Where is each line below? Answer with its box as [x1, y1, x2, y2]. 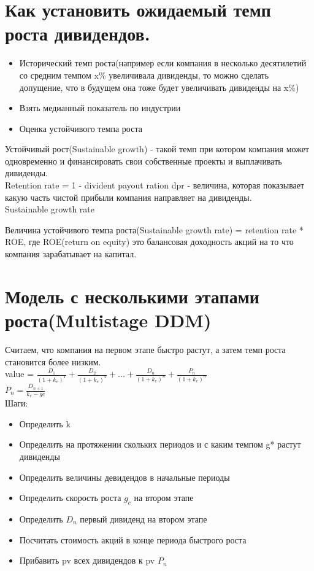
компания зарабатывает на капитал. [5, 247, 137, 260]
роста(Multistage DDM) [5, 308, 212, 332]
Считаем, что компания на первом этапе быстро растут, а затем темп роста [5, 343, 286, 355]
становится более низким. [5, 355, 101, 368]
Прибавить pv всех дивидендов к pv [19, 554, 155, 567]
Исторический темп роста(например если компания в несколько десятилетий [19, 56, 307, 69]
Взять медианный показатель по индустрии [19, 101, 181, 114]
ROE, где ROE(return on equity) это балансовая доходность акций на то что [5, 235, 294, 248]
